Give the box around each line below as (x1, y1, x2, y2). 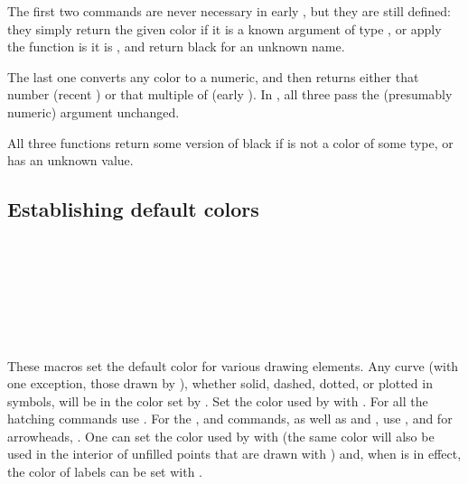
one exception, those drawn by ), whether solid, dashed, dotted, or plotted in (7, 374, 433, 393)
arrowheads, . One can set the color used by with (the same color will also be (7, 426, 435, 445)
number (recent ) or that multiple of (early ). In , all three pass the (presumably (7, 85, 453, 104)
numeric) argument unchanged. (7, 102, 180, 121)
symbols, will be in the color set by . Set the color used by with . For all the (7, 391, 428, 410)
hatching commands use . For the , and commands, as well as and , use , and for (7, 409, 453, 428)
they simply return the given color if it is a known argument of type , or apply (7, 19, 442, 38)
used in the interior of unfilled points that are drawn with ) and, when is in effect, (7, 444, 462, 463)
